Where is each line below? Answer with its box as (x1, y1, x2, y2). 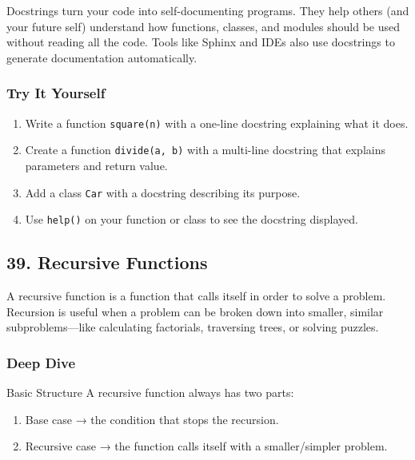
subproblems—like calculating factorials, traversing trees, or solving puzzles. (6, 319, 379, 335)
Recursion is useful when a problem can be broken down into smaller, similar (6, 303, 384, 319)
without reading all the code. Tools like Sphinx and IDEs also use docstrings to (6, 34, 395, 50)
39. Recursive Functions (6, 250, 208, 275)
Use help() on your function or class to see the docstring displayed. (25, 211, 358, 228)
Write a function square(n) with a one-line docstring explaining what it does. (25, 114, 409, 131)
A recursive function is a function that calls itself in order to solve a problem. (6, 287, 386, 304)
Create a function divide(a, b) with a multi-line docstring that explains (25, 141, 385, 158)
